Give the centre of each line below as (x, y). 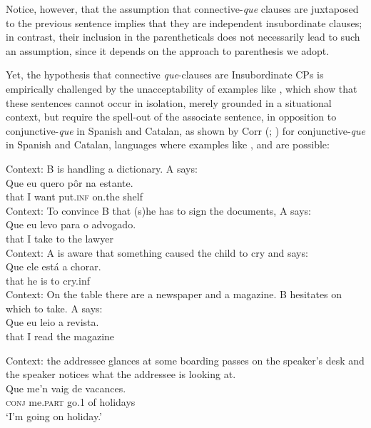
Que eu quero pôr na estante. (70, 182)
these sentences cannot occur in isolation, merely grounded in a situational (169, 102)
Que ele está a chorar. (54, 266)
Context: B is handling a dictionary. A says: (102, 168)
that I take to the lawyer (60, 238)
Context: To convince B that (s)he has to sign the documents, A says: (158, 210)
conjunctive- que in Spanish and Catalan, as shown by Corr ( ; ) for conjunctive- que (185, 130)
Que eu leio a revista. (52, 322)
